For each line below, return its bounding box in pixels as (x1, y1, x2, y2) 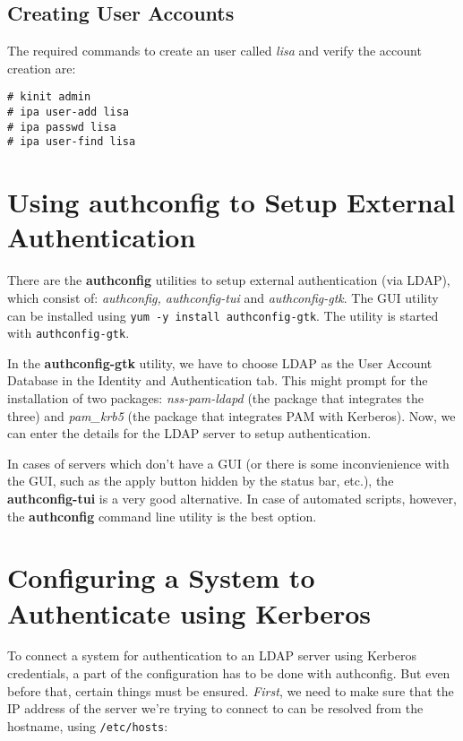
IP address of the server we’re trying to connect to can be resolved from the (7, 699, 424, 718)
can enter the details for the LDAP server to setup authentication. (7, 424, 372, 443)
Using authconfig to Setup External (7, 184, 456, 220)
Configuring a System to (7, 559, 315, 596)
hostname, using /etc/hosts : (7, 716, 168, 735)
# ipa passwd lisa (7, 120, 116, 134)
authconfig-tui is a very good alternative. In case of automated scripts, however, (7, 488, 457, 507)
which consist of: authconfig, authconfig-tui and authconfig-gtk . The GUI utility (7, 288, 439, 306)
